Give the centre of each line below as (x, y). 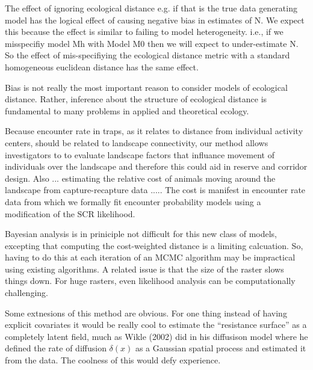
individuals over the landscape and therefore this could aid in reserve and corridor (156, 166)
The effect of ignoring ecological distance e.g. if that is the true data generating (151, 8)
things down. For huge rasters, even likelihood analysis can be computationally (150, 281)
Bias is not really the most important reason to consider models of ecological (146, 87)
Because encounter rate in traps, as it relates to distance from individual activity (154, 131)
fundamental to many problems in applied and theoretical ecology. (127, 110)
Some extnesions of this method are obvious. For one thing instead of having (146, 313)
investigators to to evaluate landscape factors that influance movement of (140, 154)
